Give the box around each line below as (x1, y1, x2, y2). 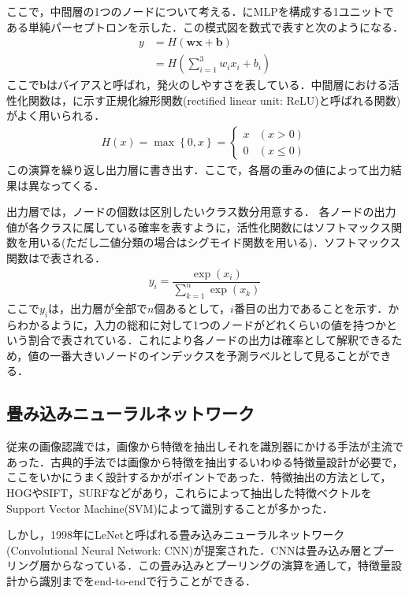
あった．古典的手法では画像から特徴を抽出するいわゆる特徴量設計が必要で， (6, 453, 403, 470)
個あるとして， (154, 299, 231, 316)
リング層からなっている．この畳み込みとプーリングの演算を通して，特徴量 (6, 557, 391, 574)
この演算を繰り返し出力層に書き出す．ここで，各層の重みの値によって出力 (6, 161, 391, 178)
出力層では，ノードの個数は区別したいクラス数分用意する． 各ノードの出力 (6, 203, 396, 220)
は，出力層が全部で (48, 299, 148, 316)
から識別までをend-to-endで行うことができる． (17, 572, 257, 588)
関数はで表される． (6, 250, 106, 266)
